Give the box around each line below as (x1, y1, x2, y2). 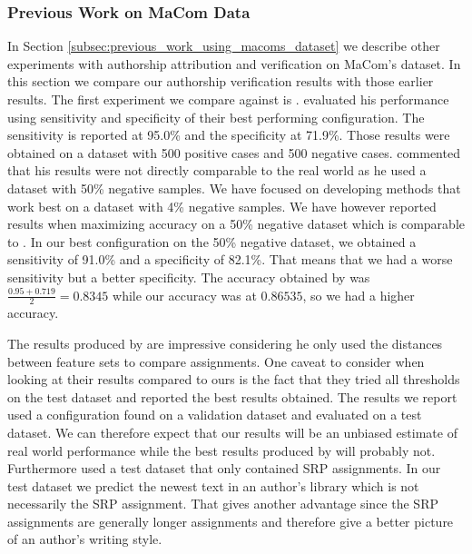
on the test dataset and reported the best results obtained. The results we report (7, 387, 457, 406)
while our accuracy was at (113, 285, 257, 304)
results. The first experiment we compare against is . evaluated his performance (7, 90, 449, 108)
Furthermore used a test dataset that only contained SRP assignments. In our (7, 459, 441, 478)
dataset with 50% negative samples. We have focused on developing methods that (7, 178, 461, 197)
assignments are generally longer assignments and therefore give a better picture (7, 511, 454, 530)
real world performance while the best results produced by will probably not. (7, 440, 436, 460)
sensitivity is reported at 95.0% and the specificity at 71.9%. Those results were (7, 125, 450, 144)
